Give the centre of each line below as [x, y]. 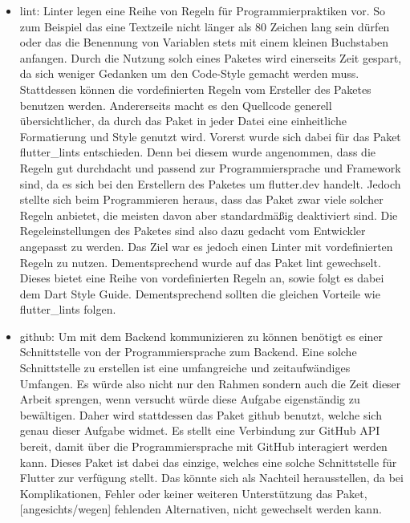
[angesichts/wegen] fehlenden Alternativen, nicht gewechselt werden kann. [201, 509]
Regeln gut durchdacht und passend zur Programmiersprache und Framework [210, 167]
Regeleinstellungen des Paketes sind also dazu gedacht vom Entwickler [193, 231]
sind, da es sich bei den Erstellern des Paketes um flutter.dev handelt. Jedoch [210, 183]
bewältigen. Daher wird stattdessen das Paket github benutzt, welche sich [201, 414]
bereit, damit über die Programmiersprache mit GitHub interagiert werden [203, 446]
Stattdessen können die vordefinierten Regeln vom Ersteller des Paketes [195, 89]
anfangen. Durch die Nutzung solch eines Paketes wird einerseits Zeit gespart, [211, 57]
